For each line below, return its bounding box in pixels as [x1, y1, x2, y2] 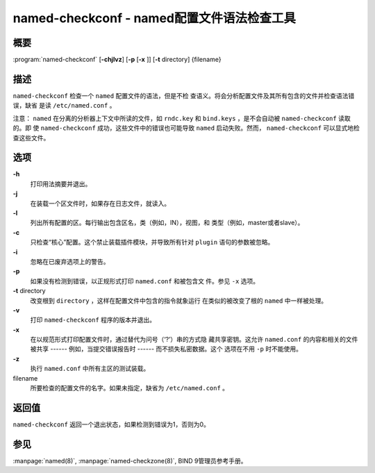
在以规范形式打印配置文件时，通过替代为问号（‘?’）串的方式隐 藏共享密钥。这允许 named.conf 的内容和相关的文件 [30, 335, 358, 344]
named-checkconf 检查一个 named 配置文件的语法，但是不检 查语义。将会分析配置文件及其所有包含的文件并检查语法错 [12, 91, 355, 100]
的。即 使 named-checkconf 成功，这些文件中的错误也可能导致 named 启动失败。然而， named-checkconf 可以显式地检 [12, 124, 360, 132]
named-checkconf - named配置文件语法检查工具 [12, 10, 297, 26]
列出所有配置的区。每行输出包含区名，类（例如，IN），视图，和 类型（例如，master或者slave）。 [30, 219, 304, 227]
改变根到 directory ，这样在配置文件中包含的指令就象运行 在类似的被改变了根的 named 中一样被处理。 [30, 296, 328, 305]
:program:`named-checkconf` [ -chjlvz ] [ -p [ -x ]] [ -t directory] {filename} [12, 56, 222, 64]
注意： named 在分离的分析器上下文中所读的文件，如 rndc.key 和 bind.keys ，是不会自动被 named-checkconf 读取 [12, 114, 351, 122]
